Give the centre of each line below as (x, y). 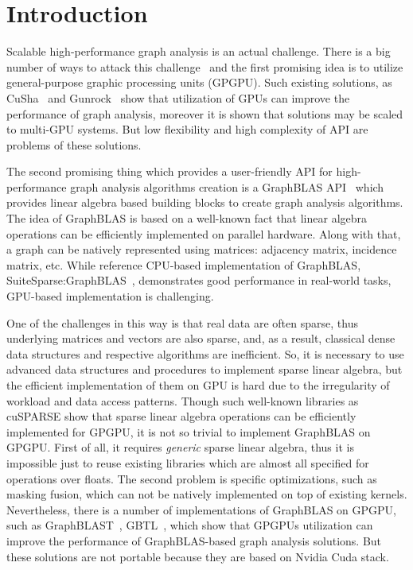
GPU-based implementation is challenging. (110, 296)
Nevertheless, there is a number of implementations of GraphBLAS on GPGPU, (201, 509)
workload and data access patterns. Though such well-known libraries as (183, 400)
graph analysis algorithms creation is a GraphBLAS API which (227, 186)
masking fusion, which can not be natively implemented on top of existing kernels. (207, 494)
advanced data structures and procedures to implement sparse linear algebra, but (205, 369)
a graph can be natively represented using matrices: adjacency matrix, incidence (202, 249)
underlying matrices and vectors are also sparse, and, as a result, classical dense (201, 338)
